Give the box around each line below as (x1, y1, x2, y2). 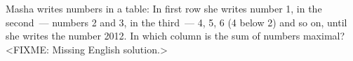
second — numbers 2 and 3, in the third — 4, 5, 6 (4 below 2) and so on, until (6, 15, 347, 29)
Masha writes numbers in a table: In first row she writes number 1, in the (6, 1, 322, 15)
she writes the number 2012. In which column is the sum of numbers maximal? (6, 28, 345, 43)
